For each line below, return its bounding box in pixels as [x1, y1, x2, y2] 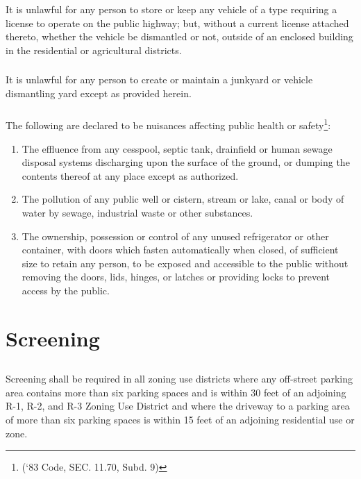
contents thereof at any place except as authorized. [22, 168, 239, 183]
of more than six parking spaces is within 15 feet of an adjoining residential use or [6, 412, 355, 427]
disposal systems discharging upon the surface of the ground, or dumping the [22, 155, 350, 169]
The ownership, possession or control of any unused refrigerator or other [22, 228, 329, 243]
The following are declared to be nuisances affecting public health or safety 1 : [6, 116, 331, 132]
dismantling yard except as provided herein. [6, 85, 192, 100]
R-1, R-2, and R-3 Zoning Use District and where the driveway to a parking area [6, 398, 350, 413]
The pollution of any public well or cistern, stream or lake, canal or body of [22, 192, 344, 206]
